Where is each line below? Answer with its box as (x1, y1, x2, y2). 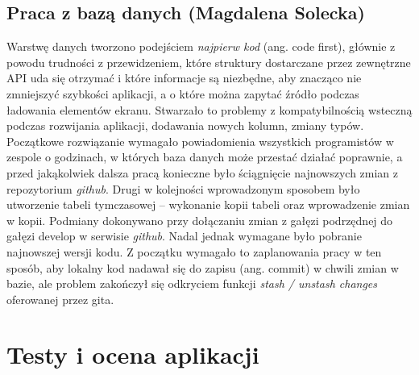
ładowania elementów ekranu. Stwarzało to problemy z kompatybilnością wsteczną (6, 101, 413, 118)
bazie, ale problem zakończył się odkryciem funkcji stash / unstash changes (6, 275, 378, 292)
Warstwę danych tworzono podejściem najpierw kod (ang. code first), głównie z (6, 38, 396, 55)
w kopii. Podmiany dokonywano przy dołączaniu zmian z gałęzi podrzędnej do (6, 211, 393, 228)
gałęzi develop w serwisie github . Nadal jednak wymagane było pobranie (6, 227, 362, 244)
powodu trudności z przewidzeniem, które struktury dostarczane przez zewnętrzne (6, 53, 411, 70)
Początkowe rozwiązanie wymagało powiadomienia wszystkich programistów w (6, 132, 394, 149)
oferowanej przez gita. (6, 290, 114, 307)
